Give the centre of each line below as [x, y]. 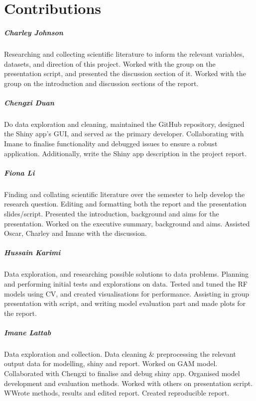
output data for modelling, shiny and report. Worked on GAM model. [111, 363]
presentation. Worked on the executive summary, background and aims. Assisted [127, 223]
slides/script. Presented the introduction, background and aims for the [112, 213]
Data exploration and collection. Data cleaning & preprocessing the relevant [120, 353]
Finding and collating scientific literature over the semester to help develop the [125, 194]
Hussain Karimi [32, 252]
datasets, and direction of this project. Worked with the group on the [110, 63]
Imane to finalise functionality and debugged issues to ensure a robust [111, 144]
